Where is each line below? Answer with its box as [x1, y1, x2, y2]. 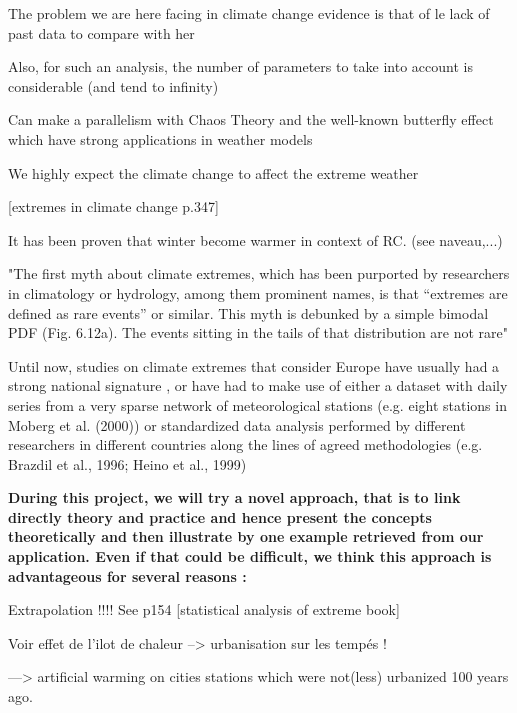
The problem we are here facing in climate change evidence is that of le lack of [8, 3, 490, 23]
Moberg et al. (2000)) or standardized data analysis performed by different [8, 414, 466, 435]
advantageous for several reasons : [8, 565, 247, 586]
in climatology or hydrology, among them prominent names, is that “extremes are [8, 282, 508, 303]
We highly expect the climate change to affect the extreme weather [8, 162, 419, 183]
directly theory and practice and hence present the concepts [8, 506, 432, 527]
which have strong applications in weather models [8, 128, 313, 149]
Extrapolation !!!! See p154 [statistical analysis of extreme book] [8, 599, 400, 620]
